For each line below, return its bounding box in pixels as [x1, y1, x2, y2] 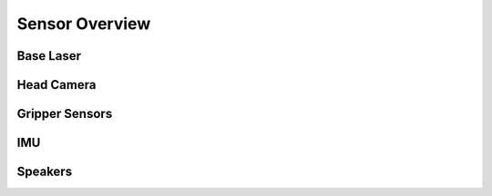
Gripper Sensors [16, 106, 113, 122]
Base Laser [16, 48, 82, 64]
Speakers [16, 164, 73, 180]
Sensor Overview [16, 14, 151, 34]
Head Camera [16, 77, 97, 93]
